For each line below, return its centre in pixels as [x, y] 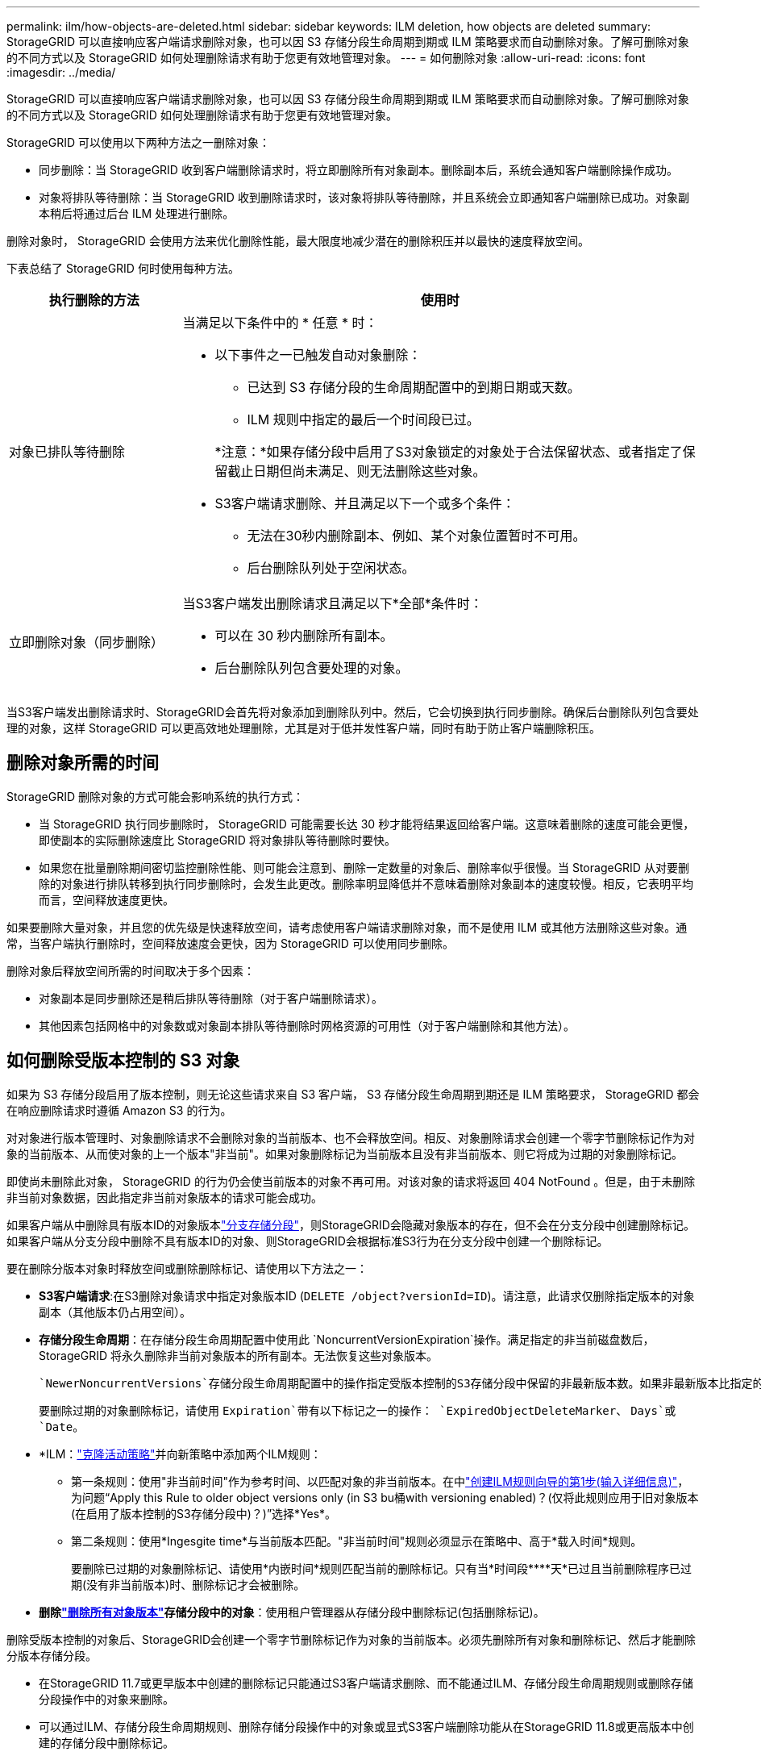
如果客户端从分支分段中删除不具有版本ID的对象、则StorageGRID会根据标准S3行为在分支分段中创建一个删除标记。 [308, 1241]
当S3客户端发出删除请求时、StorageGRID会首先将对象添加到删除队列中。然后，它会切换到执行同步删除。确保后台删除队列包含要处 [353, 712]
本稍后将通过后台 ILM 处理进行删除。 [137, 213]
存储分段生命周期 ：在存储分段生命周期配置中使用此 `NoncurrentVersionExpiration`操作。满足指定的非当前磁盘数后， [347, 1339]
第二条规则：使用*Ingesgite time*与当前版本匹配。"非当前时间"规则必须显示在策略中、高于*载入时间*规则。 [357, 1541]
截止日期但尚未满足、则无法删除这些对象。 [357, 471]
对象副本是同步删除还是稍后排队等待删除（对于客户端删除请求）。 [211, 998]
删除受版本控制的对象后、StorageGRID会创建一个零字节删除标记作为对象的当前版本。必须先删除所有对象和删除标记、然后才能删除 [351, 1639]
